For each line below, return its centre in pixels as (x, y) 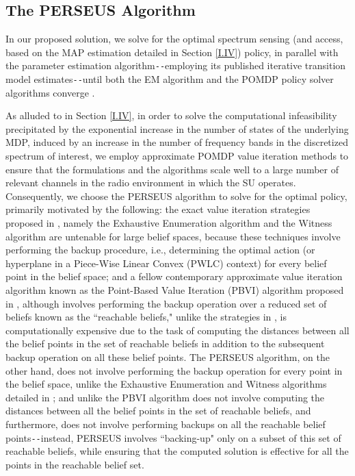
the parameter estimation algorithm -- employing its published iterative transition (176, 65)
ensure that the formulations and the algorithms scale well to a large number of (172, 169)
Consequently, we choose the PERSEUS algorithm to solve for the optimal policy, (176, 196)
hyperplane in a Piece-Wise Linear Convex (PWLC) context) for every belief (166, 263)
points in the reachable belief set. (75, 464)
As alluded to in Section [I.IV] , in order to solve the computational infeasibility (171, 115)
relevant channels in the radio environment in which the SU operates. (151, 183)
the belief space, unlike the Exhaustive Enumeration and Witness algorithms (166, 384)
